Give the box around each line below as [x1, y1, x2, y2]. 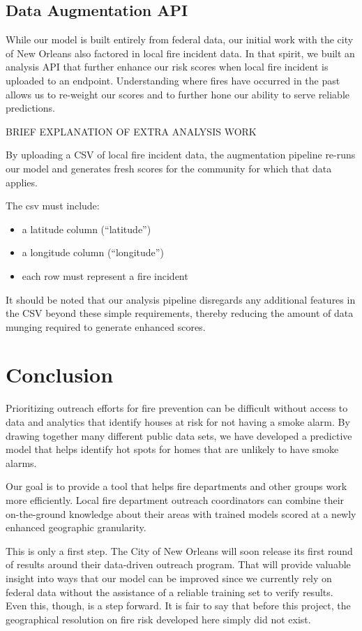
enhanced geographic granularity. [6, 520, 146, 535]
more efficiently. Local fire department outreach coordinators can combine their [6, 492, 345, 507]
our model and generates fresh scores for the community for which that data [6, 161, 332, 175]
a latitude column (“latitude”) [22, 221, 151, 236]
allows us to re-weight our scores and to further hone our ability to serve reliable [6, 87, 350, 101]
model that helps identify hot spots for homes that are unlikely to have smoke [6, 442, 339, 456]
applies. [6, 175, 38, 189]
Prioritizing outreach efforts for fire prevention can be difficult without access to [6, 401, 348, 415]
